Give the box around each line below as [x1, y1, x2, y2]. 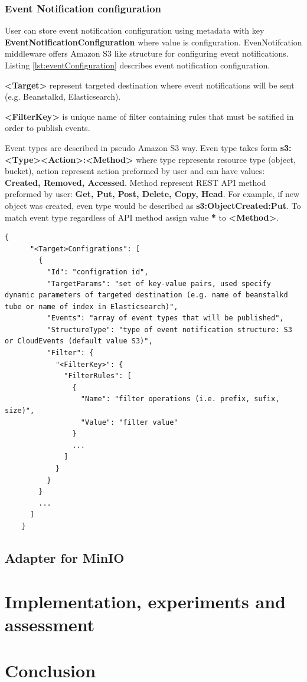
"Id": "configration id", [47, 267, 149, 276]
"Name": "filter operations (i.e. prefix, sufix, [80, 395, 280, 404]
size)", [5, 406, 35, 415]
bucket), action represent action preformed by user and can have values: [5, 165, 265, 177]
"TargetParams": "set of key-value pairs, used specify [47, 279, 272, 288]
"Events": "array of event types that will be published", [47, 314, 284, 323]
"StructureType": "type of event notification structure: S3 [47, 325, 292, 334]
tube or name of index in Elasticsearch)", [5, 302, 178, 311]
